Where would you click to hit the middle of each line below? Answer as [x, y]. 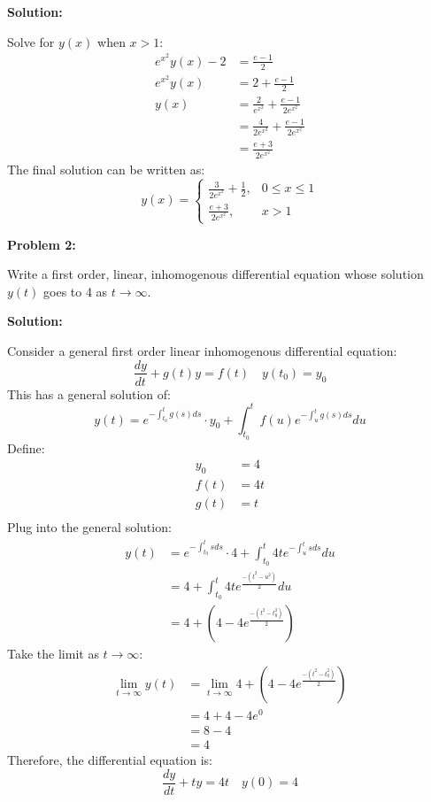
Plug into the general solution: [89, 527]
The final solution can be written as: [106, 169]
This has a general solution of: [89, 393]
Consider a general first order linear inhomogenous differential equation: [202, 350]
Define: [26, 447]
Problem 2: [42, 244]
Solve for [31, 41]
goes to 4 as [76, 291]
